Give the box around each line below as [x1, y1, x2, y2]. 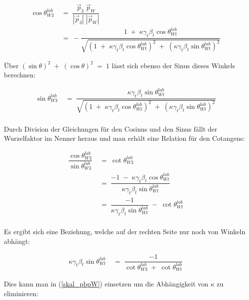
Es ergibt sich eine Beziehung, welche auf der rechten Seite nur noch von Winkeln [4, 226, 246, 236]
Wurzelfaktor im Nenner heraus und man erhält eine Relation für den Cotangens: [4, 133, 245, 143]
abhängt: [4, 236, 30, 246]
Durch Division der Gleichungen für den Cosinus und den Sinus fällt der [4, 123, 218, 134]
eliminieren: [4, 288, 38, 298]
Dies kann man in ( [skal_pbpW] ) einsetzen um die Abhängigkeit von [4, 279, 208, 289]
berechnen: [4, 70, 36, 80]
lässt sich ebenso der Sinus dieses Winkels [111, 60, 235, 70]
